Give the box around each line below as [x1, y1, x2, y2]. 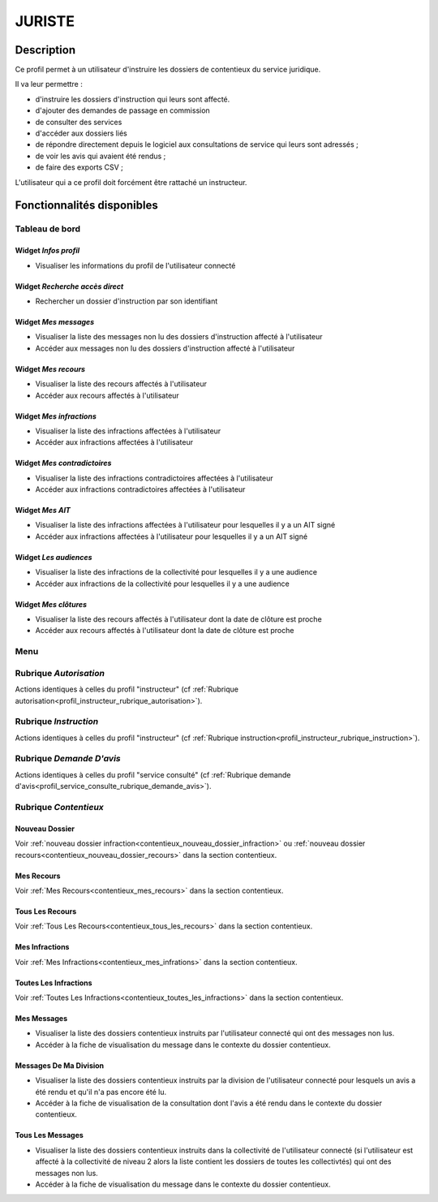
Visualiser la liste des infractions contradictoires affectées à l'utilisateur [35, 473, 273, 483]
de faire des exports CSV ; [35, 162, 123, 172]
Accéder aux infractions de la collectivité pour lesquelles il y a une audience [35, 579, 290, 588]
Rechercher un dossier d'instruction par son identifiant [35, 296, 218, 306]
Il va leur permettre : [15, 80, 83, 89]
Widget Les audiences [15, 552, 92, 562]
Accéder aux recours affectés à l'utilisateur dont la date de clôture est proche [35, 626, 294, 635]
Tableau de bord [15, 223, 81, 235]
